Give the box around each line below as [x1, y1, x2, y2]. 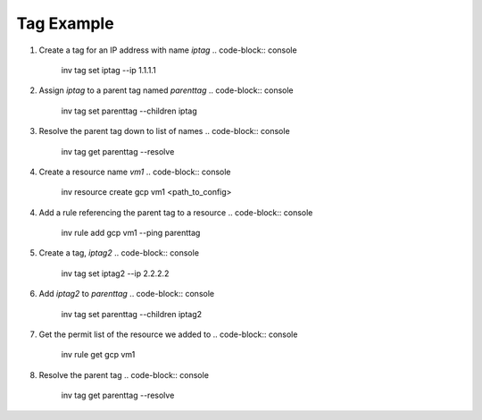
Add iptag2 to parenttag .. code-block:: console [38, 289, 214, 299]
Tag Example [16, 13, 115, 33]
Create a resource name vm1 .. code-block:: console [38, 166, 231, 177]
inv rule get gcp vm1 [61, 349, 136, 360]
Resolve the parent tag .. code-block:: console [38, 369, 210, 380]
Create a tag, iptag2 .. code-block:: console [38, 248, 200, 258]
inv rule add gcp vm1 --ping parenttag [61, 228, 201, 239]
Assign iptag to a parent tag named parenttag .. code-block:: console [38, 85, 294, 96]
